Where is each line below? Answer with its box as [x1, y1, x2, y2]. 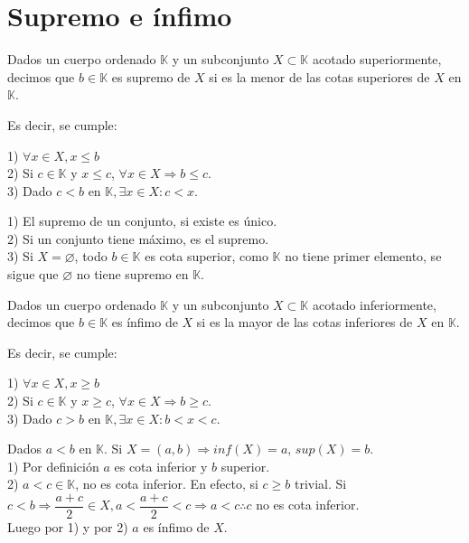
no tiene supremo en [76, 265, 189, 284]
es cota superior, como [145, 247, 268, 266]
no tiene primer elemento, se [285, 247, 442, 266]
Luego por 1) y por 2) [7, 518, 128, 537]
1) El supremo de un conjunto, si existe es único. [7, 211, 277, 230]
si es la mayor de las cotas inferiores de [196, 313, 413, 332]
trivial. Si [294, 474, 347, 493]
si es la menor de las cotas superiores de [209, 67, 430, 86]
